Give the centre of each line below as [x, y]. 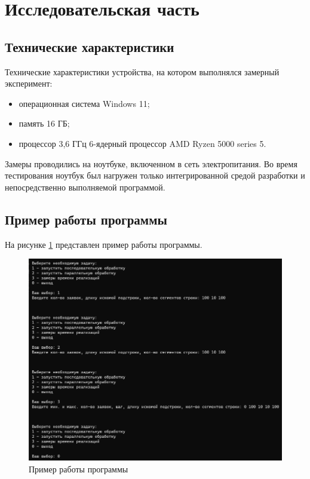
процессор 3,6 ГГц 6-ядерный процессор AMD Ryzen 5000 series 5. [142, 143]
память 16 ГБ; [44, 123]
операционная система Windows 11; [84, 103]
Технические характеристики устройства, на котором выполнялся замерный [142, 71]
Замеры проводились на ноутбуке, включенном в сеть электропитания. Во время [151, 163]
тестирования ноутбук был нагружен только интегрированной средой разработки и [155, 175]
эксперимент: [29, 83]
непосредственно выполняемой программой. [85, 187]
